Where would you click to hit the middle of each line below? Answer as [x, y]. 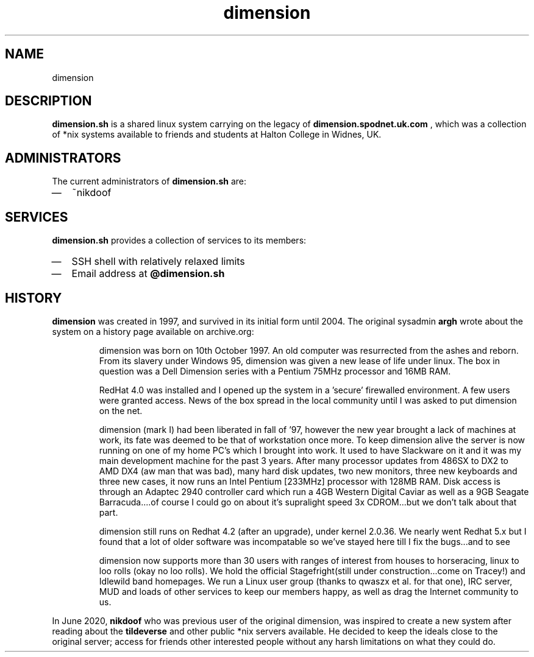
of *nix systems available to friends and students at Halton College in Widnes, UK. [217, 135]
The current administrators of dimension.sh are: [149, 181]
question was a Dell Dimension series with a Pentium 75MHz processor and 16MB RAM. [275, 371]
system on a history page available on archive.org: [153, 331]
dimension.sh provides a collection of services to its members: [179, 241]
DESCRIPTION [48, 101]
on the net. [121, 410]
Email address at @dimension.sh [148, 274]
